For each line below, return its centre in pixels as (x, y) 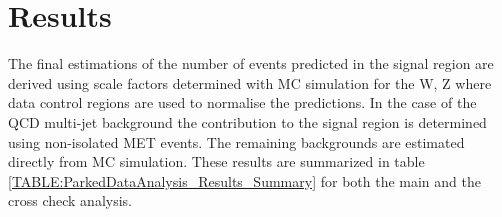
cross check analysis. (70, 200)
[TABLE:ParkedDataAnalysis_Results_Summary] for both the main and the (244, 180)
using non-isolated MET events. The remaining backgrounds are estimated (236, 141)
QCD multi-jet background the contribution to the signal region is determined (247, 121)
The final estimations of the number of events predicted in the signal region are (251, 63)
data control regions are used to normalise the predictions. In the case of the (242, 102)
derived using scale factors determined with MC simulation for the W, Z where (250, 82)
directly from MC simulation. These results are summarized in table (216, 161)
